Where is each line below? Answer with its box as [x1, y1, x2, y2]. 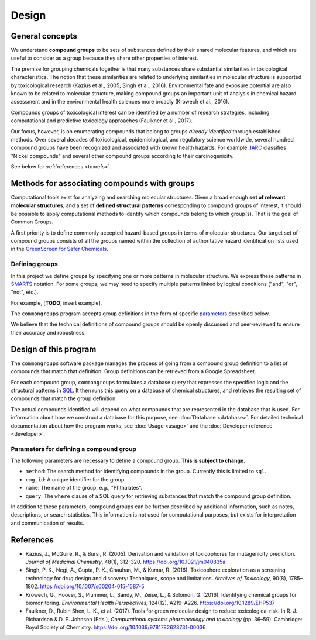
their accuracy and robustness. [11, 329, 86, 336]
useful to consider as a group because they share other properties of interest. [11, 54, 198, 61]
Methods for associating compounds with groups [11, 178, 195, 188]
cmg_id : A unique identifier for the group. [25, 476, 126, 483]
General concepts [11, 31, 77, 41]
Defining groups [11, 260, 58, 269]
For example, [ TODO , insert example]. [11, 299, 102, 307]
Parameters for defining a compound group [11, 445, 137, 453]
